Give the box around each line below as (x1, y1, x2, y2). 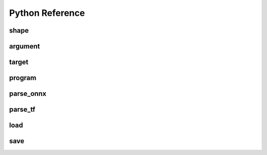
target (9, 58, 29, 66)
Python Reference (9, 7, 85, 18)
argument (9, 42, 41, 51)
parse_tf (9, 105, 36, 114)
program (9, 74, 37, 82)
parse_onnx (9, 90, 46, 98)
